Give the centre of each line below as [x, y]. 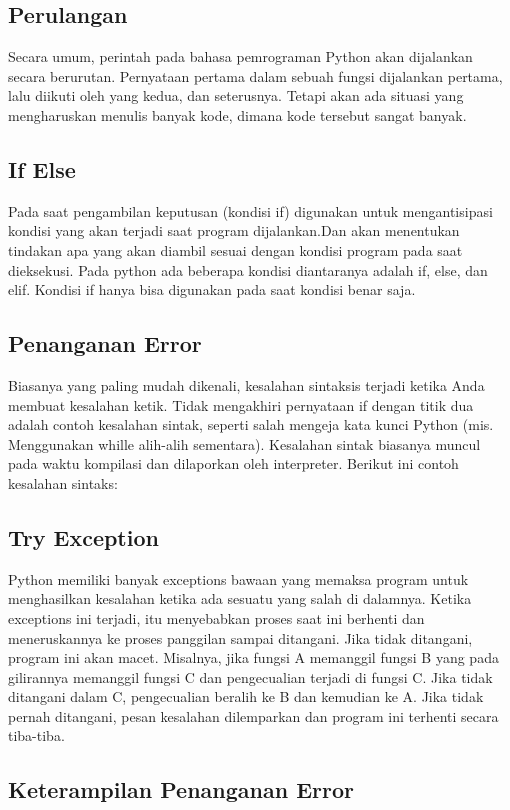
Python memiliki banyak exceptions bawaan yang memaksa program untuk [238, 578]
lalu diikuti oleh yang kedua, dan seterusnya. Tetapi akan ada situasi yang [236, 95]
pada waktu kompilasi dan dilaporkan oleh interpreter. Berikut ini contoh [233, 463]
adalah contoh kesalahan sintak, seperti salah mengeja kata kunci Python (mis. [251, 424]
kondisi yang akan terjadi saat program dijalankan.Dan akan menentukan [234, 230]
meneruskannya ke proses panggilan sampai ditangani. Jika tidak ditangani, [240, 637]
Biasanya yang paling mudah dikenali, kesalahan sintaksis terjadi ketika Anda [246, 384]
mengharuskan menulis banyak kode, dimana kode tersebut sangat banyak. [237, 114]
